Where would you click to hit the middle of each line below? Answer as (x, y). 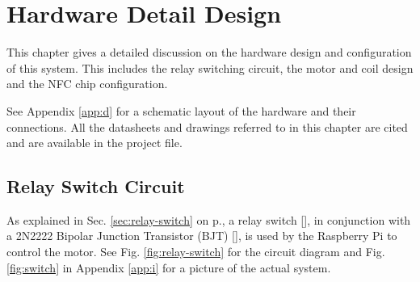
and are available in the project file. (94, 143)
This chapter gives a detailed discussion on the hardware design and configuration (209, 52)
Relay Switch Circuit (96, 186)
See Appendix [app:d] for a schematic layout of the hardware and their (181, 110)
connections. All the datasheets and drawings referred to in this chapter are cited (207, 126)
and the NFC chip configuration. (87, 84)
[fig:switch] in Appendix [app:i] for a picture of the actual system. (169, 267)
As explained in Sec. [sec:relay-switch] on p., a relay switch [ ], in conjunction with (209, 219)
